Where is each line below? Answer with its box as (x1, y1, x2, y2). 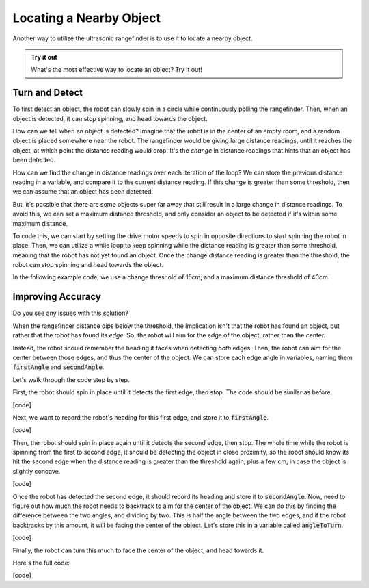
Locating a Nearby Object (12, 10, 161, 25)
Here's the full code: (12, 559, 70, 567)
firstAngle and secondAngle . (12, 363, 105, 371)
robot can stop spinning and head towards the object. (12, 261, 164, 269)
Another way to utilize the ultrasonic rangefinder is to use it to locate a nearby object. (12, 34, 253, 42)
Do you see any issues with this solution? (12, 309, 129, 318)
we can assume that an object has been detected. (12, 188, 154, 196)
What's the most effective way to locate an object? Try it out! (31, 66, 202, 74)
